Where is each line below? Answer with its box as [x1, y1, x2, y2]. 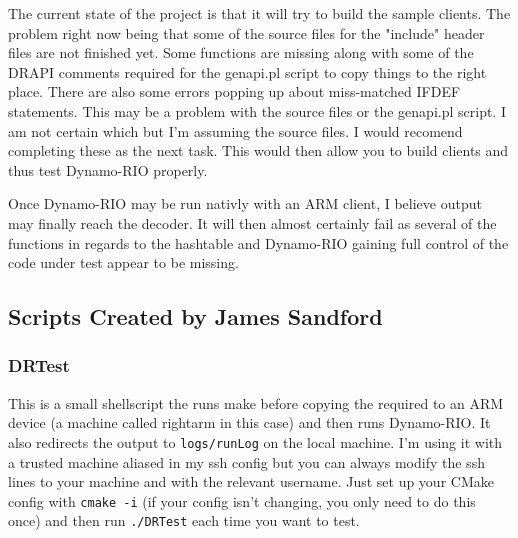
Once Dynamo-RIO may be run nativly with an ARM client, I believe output [8, 193, 482, 214]
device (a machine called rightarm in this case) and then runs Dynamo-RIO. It [8, 412, 491, 433]
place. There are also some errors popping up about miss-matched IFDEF [8, 81, 461, 102]
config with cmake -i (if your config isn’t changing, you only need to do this [8, 490, 476, 511]
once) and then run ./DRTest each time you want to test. [8, 510, 360, 531]
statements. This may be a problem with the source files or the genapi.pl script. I [8, 100, 506, 121]
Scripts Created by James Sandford [8, 301, 383, 332]
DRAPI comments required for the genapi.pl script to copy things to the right [8, 61, 487, 82]
